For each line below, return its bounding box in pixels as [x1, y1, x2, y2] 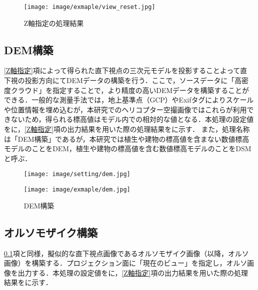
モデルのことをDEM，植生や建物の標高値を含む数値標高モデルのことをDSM [4, 143, 252, 154]
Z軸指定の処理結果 [24, 17, 84, 28]
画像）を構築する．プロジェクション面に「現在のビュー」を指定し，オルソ [4, 258, 247, 268]
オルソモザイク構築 [4, 224, 98, 240]
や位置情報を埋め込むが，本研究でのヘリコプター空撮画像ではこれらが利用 [4, 104, 247, 114]
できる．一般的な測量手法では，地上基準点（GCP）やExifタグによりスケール [4, 95, 254, 105]
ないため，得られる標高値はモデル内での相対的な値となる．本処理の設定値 [10, 114, 254, 124]
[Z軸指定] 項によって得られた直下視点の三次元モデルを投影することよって [4, 65, 241, 76]
